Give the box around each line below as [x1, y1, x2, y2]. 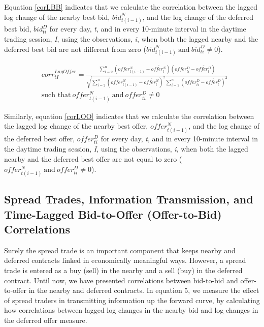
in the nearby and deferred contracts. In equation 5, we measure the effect [28, 285, 259, 295]
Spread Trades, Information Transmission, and [4, 191, 253, 207]
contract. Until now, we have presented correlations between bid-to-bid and [4, 275, 238, 285]
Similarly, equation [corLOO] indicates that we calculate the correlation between [4, 110, 254, 121]
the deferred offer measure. [4, 314, 87, 325]
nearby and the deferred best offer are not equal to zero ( [4, 154, 182, 164]
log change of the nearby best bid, [4, 11, 110, 22]
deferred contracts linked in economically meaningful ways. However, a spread [4, 255, 246, 265]
